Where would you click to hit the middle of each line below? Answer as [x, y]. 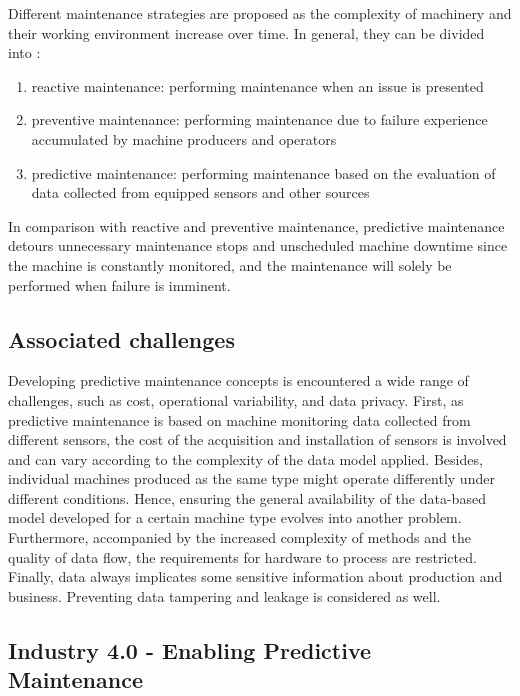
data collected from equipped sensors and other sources [200, 192]
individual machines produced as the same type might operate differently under [251, 478]
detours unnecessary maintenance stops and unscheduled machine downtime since [258, 245]
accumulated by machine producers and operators [184, 138]
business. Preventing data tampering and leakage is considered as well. [224, 595]
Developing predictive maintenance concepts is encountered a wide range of [238, 380]
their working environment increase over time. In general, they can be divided [246, 32]
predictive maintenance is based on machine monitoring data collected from [239, 419]
